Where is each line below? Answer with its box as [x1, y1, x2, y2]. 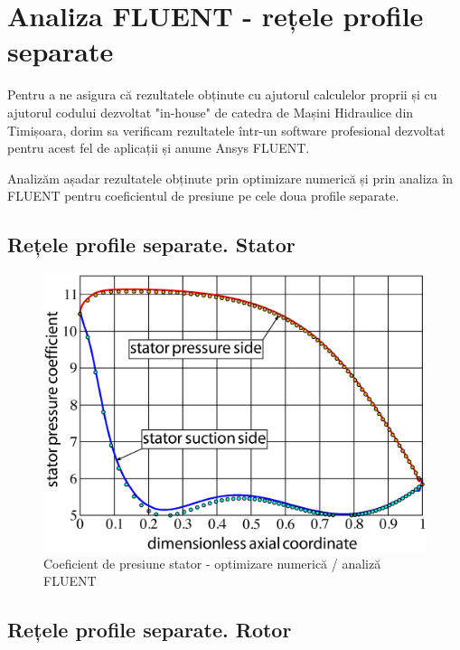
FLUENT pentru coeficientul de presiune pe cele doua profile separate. [7, 186, 399, 205]
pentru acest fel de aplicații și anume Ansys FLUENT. [7, 138, 310, 157]
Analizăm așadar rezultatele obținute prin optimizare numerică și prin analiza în [7, 168, 454, 187]
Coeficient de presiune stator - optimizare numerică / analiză [43, 553, 381, 572]
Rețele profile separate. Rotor [7, 616, 292, 644]
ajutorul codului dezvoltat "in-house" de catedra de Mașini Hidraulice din [7, 102, 414, 121]
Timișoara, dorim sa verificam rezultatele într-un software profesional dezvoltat [7, 120, 446, 139]
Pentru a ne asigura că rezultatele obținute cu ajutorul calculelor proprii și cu [7, 85, 437, 104]
